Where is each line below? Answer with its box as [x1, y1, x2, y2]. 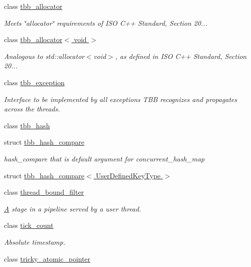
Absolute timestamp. [4, 236, 65, 247]
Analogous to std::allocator [4, 51, 84, 61]
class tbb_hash [4, 120, 50, 130]
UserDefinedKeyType [96, 170, 161, 180]
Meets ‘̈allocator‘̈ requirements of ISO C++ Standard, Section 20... [4, 17, 207, 28]
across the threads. [4, 104, 60, 114]
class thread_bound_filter [4, 187, 84, 197]
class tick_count [4, 220, 54, 230]
